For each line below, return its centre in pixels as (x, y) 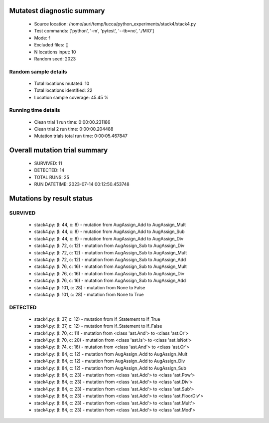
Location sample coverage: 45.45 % (71, 97)
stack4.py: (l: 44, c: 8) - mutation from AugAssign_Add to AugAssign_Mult (110, 224)
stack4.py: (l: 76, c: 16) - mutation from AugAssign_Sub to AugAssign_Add (110, 281)
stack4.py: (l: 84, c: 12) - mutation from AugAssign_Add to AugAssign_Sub (110, 368)
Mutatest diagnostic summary (57, 11)
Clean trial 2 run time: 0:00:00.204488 (74, 129)
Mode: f (42, 38)
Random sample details (38, 71)
